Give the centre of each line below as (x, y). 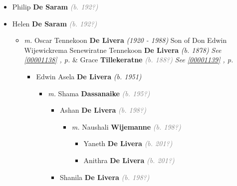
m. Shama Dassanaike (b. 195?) (99, 93)
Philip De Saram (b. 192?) (55, 6)
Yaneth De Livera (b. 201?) (128, 143)
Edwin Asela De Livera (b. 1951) (89, 76)
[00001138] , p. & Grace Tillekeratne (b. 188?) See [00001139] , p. (129, 60)
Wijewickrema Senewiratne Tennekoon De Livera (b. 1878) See (123, 50)
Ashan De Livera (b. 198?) (103, 110)
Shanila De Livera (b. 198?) (105, 177)
